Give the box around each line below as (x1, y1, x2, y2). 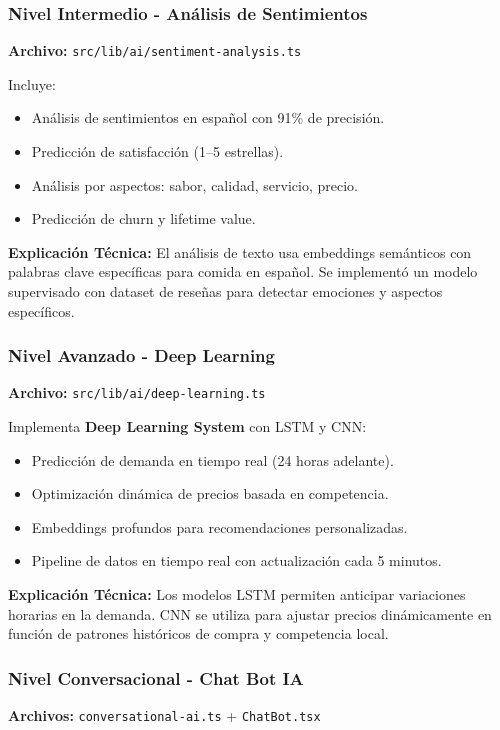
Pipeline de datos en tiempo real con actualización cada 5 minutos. (31, 550, 442, 571)
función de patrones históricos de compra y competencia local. (8, 623, 389, 644)
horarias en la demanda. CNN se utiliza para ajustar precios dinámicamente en (8, 603, 492, 624)
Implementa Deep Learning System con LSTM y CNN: (8, 416, 367, 437)
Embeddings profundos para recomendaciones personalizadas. (31, 516, 408, 537)
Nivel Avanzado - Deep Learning (8, 343, 275, 368)
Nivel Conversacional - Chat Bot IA (8, 665, 304, 690)
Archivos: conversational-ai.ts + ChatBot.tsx (8, 705, 321, 726)
